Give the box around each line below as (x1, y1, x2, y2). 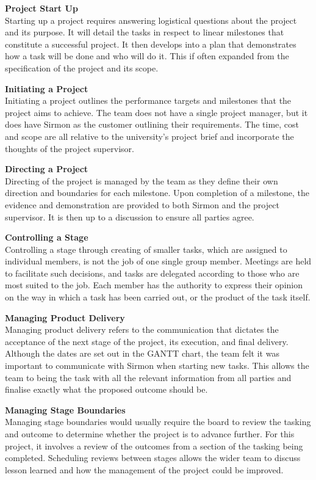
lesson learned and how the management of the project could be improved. (5, 463, 284, 476)
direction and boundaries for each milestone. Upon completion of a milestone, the (5, 186, 309, 199)
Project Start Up (5, 2, 78, 14)
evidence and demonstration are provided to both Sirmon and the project (5, 198, 279, 211)
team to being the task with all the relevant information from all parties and (5, 371, 292, 384)
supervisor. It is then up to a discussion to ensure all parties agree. (5, 210, 254, 223)
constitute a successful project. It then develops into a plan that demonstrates (5, 37, 296, 50)
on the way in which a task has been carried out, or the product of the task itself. (5, 291, 311, 304)
